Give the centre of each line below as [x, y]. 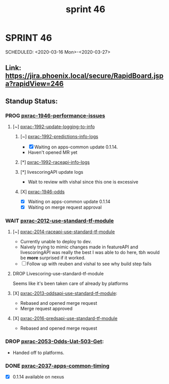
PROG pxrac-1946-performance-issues [55, 115]
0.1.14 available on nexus [38, 377]
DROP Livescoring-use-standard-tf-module [58, 274]
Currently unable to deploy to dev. [56, 242]
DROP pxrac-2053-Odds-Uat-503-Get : [55, 341]
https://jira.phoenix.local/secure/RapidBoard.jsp [84, 76]
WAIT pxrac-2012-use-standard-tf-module [60, 221]
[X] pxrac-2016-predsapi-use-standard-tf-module [65, 318]
